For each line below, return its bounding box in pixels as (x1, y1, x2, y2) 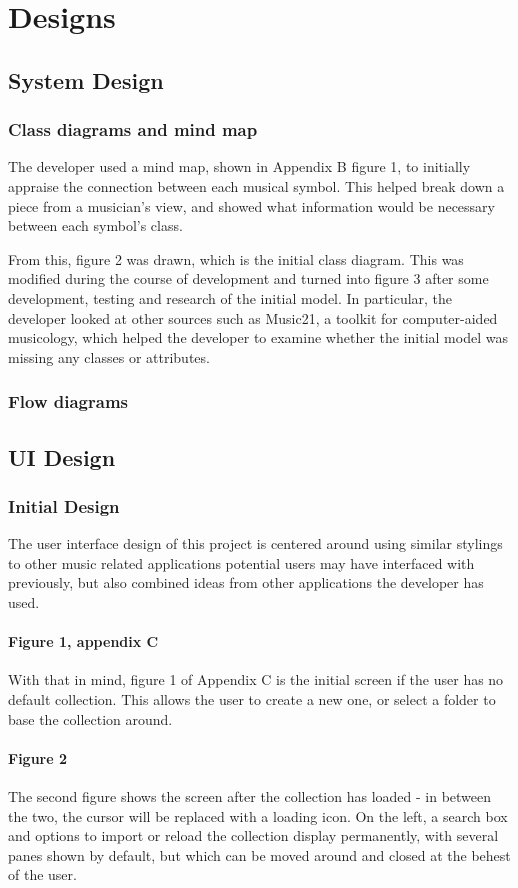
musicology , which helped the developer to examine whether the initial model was (8, 327, 508, 348)
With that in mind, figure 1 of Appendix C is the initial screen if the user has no (8, 669, 504, 690)
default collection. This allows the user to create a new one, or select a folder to (8, 688, 496, 709)
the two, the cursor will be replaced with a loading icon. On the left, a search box (8, 805, 508, 826)
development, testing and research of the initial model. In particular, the (8, 287, 453, 308)
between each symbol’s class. (8, 215, 183, 236)
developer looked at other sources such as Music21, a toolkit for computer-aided (8, 307, 498, 328)
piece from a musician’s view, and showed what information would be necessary (8, 195, 495, 216)
